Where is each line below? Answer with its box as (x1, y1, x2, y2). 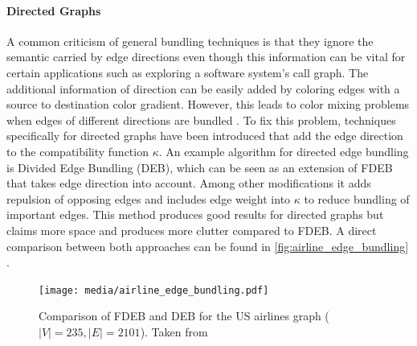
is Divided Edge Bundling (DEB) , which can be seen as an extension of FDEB (6, 159, 393, 175)
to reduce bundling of (304, 190, 410, 207)
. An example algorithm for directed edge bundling (158, 142, 409, 159)
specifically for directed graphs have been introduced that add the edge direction (6, 127, 403, 144)
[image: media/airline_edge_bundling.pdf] (39, 284, 269, 296)
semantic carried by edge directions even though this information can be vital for (6, 48, 406, 65)
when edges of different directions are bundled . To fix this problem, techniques (6, 111, 396, 128)
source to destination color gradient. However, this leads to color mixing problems (6, 96, 410, 113)
